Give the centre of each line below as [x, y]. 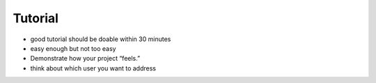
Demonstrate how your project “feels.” [85, 59]
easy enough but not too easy [73, 48]
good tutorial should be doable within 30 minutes [101, 39]
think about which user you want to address [93, 68]
